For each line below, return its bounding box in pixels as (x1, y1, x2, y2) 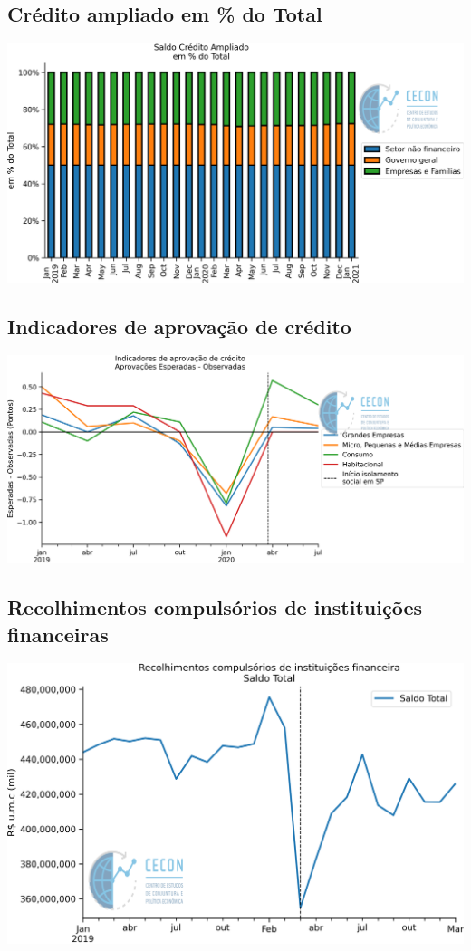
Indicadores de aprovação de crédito (7, 312, 351, 340)
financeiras (7, 620, 109, 648)
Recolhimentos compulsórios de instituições (7, 593, 423, 621)
